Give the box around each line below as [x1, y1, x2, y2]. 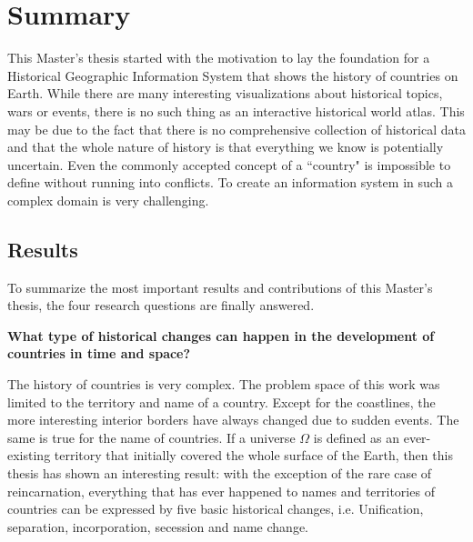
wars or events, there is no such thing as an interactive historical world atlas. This [7, 101, 465, 120]
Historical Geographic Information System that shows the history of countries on [7, 65, 458, 85]
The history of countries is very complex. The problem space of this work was [7, 375, 440, 394]
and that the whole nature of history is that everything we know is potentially [7, 137, 444, 156]
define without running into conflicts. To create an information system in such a [7, 173, 454, 192]
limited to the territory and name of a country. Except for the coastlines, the [7, 392, 436, 411]
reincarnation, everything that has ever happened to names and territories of [7, 481, 435, 500]
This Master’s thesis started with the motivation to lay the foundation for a [7, 48, 430, 67]
